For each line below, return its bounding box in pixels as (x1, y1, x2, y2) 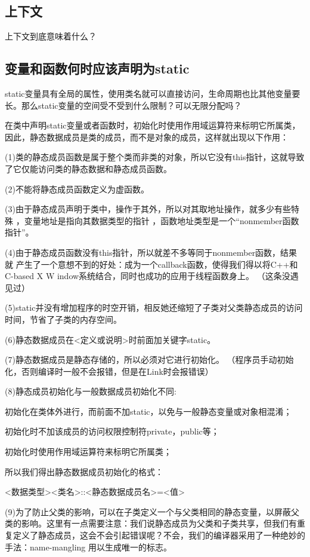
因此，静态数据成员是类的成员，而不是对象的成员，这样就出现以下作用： (5, 130, 289, 143)
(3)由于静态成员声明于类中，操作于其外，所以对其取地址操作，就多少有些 (5, 203, 291, 215)
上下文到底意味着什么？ (5, 30, 97, 42)
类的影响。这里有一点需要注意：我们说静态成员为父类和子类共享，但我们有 (5, 517, 297, 530)
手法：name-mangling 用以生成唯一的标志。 (5, 540, 172, 553)
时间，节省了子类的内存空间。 (5, 313, 122, 325)
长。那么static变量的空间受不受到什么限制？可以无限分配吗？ (5, 99, 242, 111)
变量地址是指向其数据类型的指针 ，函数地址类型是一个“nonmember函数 (24, 214, 299, 227)
